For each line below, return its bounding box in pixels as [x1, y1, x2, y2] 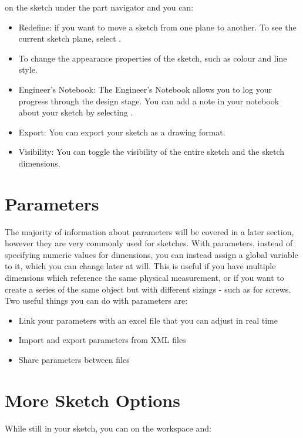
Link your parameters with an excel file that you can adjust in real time [18, 314, 278, 326]
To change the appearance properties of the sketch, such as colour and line [18, 52, 287, 64]
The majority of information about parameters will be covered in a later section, [5, 225, 294, 237]
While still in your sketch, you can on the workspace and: [5, 422, 211, 434]
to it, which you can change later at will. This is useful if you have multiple [5, 260, 276, 272]
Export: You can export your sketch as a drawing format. [18, 125, 225, 138]
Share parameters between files [18, 354, 130, 365]
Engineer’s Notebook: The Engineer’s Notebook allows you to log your [18, 83, 272, 95]
